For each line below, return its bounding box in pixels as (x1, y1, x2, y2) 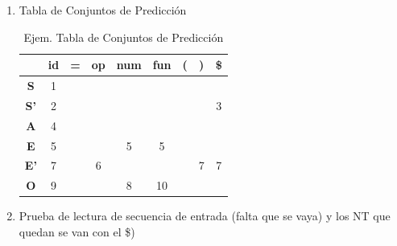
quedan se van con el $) (19, 223, 135, 240)
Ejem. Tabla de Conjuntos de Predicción (23, 28, 224, 45)
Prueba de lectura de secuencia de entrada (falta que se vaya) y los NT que (19, 207, 391, 224)
